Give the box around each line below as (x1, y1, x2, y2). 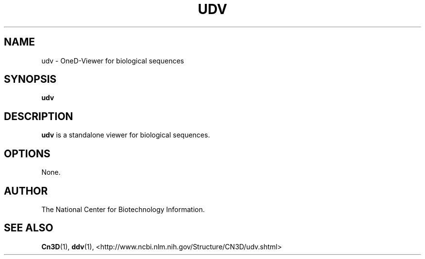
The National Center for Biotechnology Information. (41, 205, 205, 213)
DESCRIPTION (4, 110, 73, 122)
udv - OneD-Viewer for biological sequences (41, 56, 184, 65)
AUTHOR (4, 184, 48, 197)
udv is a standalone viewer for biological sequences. (41, 131, 210, 139)
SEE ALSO (4, 222, 53, 234)
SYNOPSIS (4, 73, 57, 86)
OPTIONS (4, 147, 50, 160)
